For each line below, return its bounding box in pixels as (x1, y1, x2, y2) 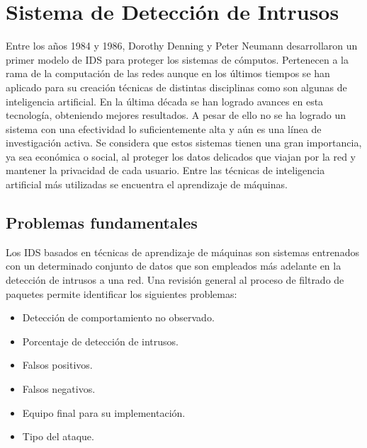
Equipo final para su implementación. (22, 405, 186, 420)
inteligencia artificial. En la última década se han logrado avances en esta (6, 93, 324, 108)
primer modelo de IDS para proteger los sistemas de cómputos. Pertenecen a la (6, 52, 349, 67)
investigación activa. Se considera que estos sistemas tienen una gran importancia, (6, 135, 362, 150)
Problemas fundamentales (6, 212, 198, 234)
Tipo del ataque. (22, 429, 94, 444)
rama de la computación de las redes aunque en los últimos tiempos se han (6, 66, 330, 81)
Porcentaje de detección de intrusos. (22, 333, 179, 348)
